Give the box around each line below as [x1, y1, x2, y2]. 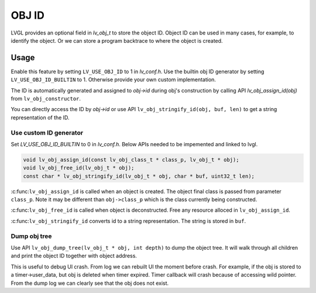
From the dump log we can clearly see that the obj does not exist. [11, 280, 169, 287]
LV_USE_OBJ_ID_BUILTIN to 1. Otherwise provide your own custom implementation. [11, 76, 217, 83]
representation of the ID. [11, 114, 70, 121]
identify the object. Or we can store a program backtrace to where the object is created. [11, 37, 223, 44]
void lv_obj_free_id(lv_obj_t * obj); [23, 164, 135, 171]
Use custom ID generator [11, 129, 84, 137]
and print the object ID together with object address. [11, 252, 138, 260]
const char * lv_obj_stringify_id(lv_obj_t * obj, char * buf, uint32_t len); [23, 173, 255, 180]
